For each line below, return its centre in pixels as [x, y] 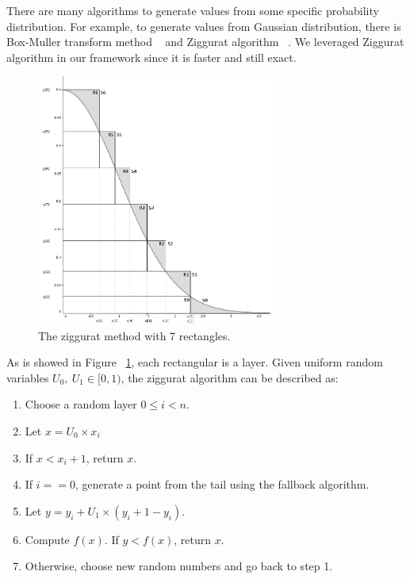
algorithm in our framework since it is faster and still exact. [151, 57]
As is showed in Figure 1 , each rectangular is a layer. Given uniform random [195, 362]
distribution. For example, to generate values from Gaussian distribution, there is [204, 26]
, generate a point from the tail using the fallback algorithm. [222, 484]
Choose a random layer [81, 404]
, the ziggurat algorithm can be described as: [230, 377]
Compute [47, 539]
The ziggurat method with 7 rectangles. [134, 335]
